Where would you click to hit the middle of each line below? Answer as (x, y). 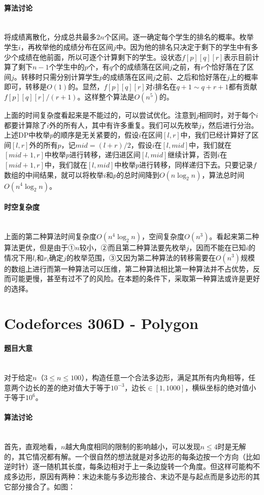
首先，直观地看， (32, 447)
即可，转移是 (25, 87)
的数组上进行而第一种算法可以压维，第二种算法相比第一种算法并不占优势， (128, 268)
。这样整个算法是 (106, 96)
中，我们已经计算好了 (216, 135)
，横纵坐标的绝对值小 (221, 387)
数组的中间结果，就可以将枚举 (54, 174)
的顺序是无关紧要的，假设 (96, 135)
